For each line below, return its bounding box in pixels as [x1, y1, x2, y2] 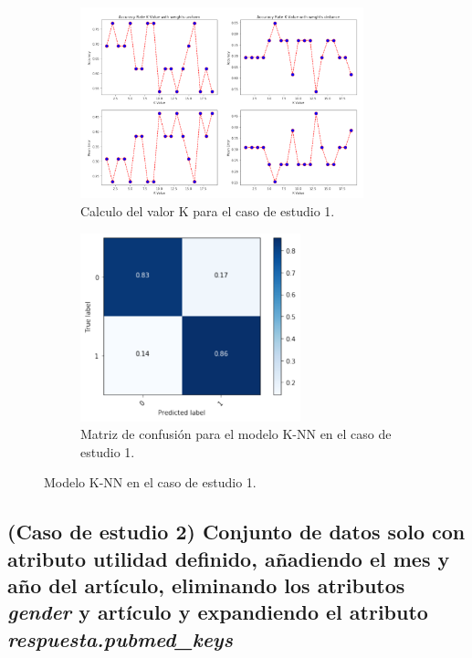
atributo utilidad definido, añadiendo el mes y [7, 544, 450, 572]
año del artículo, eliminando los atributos [7, 571, 405, 600]
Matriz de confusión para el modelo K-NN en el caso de [80, 424, 392, 444]
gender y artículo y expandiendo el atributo [7, 598, 428, 626]
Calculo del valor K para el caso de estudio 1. [80, 202, 335, 221]
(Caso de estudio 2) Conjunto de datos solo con [7, 517, 466, 546]
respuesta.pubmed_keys [7, 624, 233, 653]
